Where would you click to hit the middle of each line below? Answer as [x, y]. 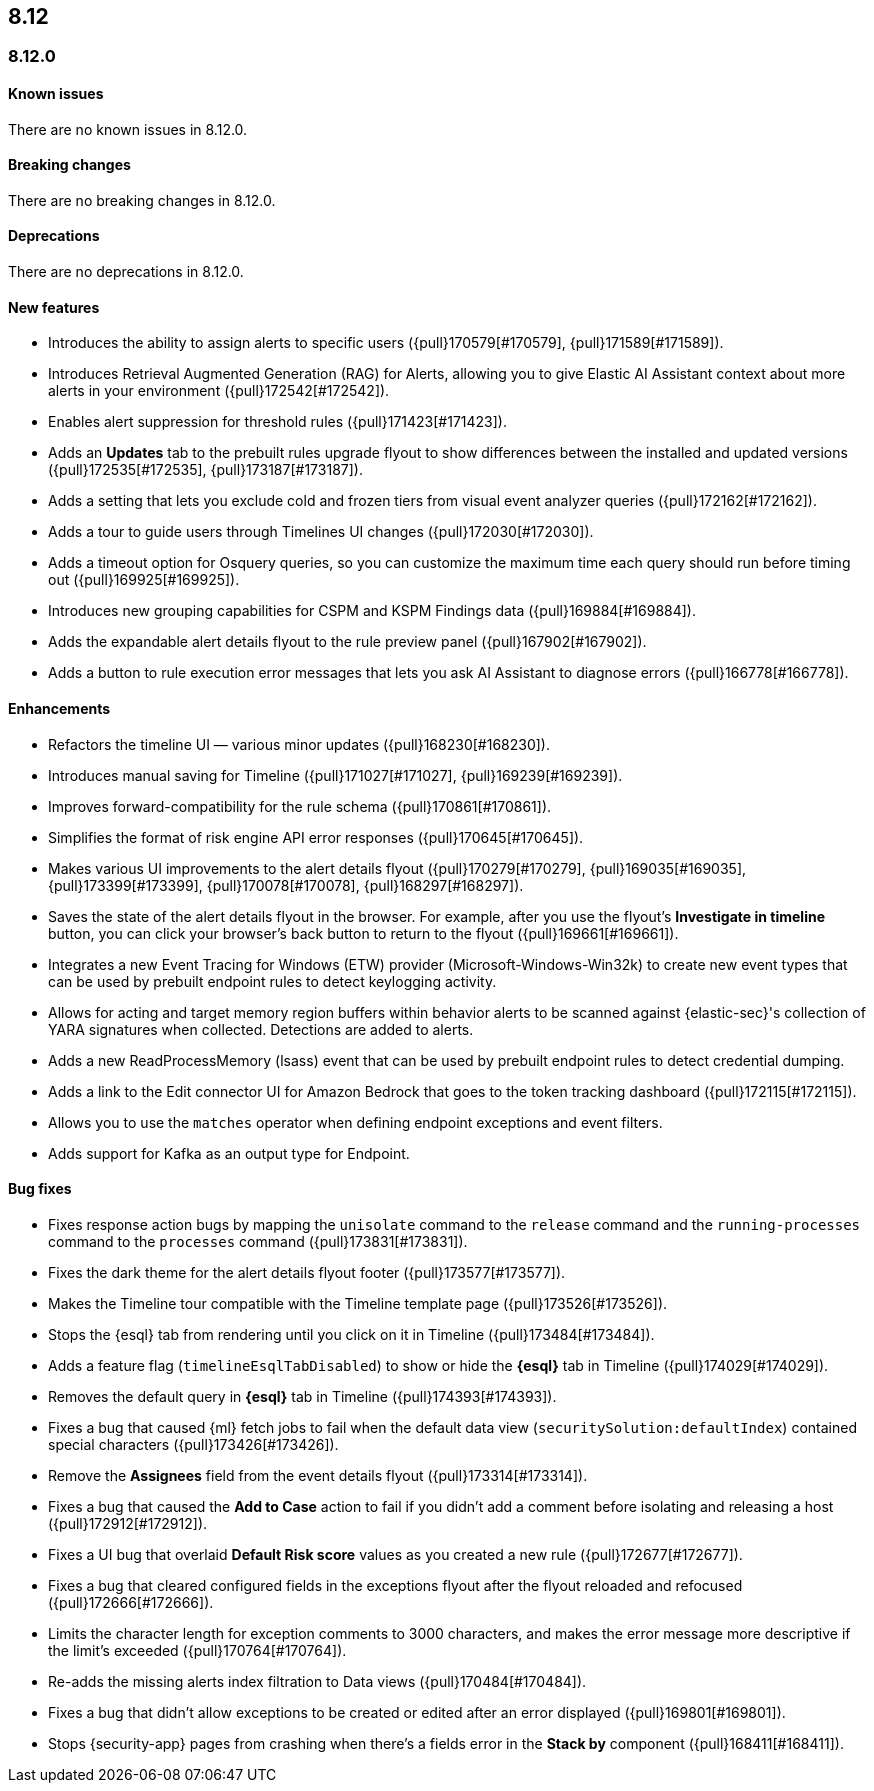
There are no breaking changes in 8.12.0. [142, 200]
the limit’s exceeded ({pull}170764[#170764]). [197, 1650]
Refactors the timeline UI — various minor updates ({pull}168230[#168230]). [299, 744]
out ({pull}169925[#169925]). [144, 580]
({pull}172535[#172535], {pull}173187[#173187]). [205, 470]
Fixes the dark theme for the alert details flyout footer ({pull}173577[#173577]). [307, 1272]
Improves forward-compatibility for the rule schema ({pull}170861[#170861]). [300, 806]
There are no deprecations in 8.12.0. [126, 272]
